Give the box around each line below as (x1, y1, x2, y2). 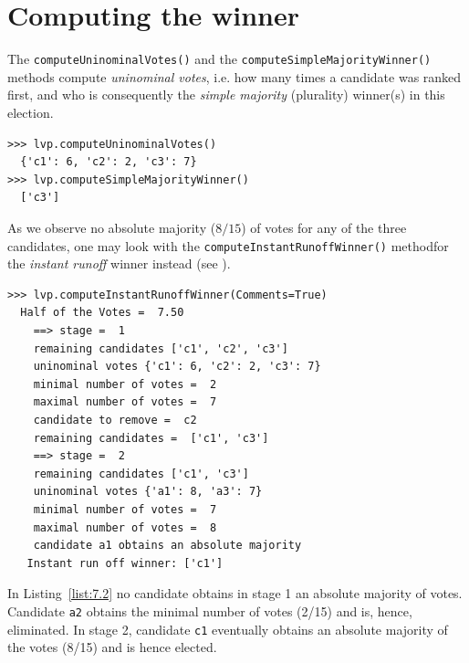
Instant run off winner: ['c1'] (26, 556, 224, 570)
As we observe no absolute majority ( (7, 217, 216, 237)
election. (7, 102, 54, 121)
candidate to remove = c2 (33, 413, 197, 426)
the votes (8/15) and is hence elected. (7, 637, 217, 657)
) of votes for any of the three (241, 217, 407, 237)
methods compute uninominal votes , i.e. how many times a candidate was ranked (7, 67, 462, 86)
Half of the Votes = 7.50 (20, 306, 184, 320)
